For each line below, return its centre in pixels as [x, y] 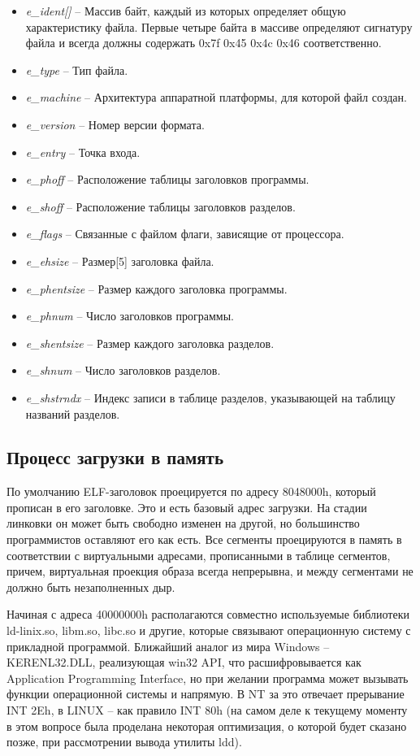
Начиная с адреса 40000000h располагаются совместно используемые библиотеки [208, 614]
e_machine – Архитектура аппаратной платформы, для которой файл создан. [216, 97]
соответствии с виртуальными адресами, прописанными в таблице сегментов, [199, 555]
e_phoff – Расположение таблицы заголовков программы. [167, 179]
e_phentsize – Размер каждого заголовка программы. [156, 288]
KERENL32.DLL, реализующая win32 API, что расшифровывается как [184, 662]
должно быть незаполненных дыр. [91, 587]
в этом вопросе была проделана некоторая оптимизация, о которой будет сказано [207, 726]
